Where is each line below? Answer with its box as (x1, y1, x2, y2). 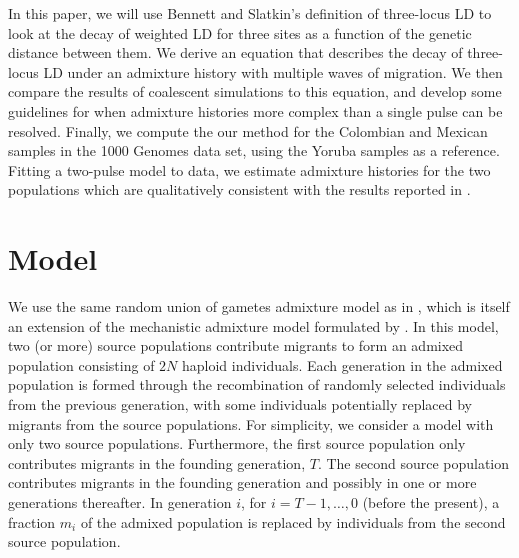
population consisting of (8, 354, 155, 375)
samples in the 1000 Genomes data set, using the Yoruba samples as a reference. (8, 140, 500, 161)
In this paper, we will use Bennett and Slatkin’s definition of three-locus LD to (8, 3, 492, 23)
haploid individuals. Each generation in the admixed (181, 354, 503, 375)
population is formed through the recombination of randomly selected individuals (8, 374, 506, 395)
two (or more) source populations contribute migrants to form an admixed (8, 335, 464, 356)
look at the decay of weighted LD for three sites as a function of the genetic (8, 22, 472, 43)
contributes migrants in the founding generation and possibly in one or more (8, 472, 477, 493)
